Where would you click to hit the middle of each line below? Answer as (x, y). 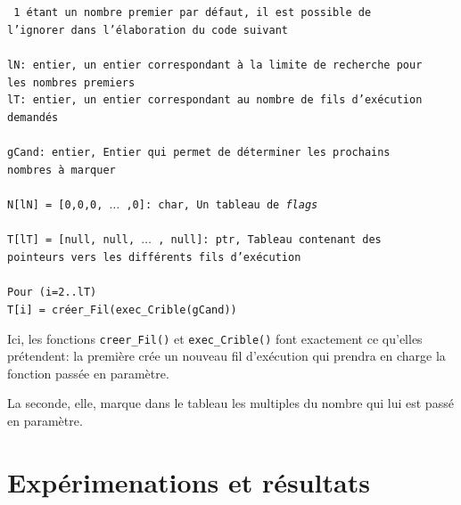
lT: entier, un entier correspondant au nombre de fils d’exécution (215, 100)
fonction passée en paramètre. (88, 373)
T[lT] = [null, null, (71, 240)
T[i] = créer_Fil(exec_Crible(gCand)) (122, 310)
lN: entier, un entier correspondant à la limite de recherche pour (215, 65)
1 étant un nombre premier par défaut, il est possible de (193, 12)
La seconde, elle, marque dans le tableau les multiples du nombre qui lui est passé (230, 403)
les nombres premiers (71, 82)
